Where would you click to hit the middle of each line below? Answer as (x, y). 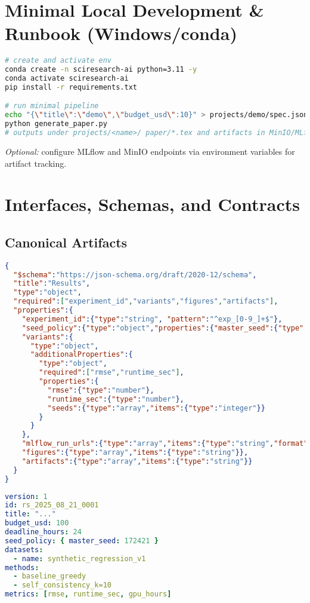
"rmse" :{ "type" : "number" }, (101, 390)
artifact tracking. (36, 163)
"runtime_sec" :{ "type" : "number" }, (116, 399)
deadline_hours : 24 (43, 532)
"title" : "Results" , (52, 284)
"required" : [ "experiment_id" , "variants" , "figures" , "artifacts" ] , (146, 301)
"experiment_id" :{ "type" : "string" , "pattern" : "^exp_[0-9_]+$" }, (152, 319)
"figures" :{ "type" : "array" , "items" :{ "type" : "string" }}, (135, 453)
